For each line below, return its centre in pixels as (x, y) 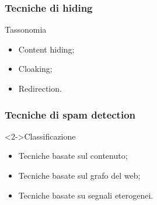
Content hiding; (46, 49)
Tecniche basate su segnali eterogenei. (86, 195)
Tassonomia (26, 29)
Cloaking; (35, 69)
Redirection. (40, 88)
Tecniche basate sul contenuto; (73, 156)
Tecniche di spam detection (70, 114)
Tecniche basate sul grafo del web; (79, 175)
